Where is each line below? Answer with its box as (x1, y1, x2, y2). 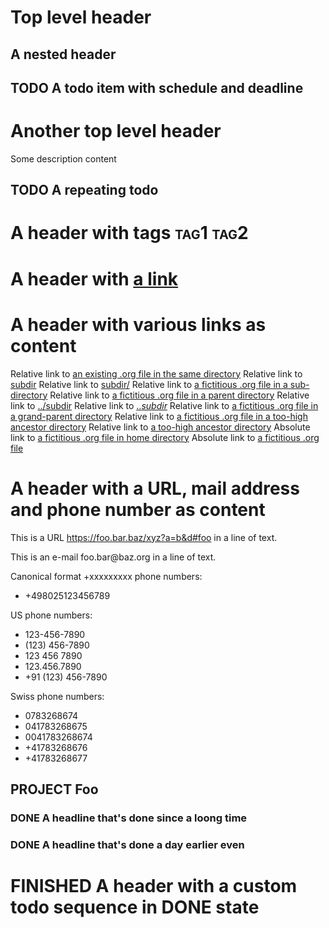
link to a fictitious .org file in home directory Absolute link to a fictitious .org (10, 431, 320, 443)
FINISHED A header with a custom (10, 874, 298, 897)
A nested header (10, 46, 117, 63)
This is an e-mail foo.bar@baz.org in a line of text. (10, 551, 217, 563)
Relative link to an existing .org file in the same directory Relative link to (10, 367, 303, 380)
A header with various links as (10, 313, 267, 336)
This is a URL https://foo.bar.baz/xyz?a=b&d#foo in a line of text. (10, 531, 278, 543)
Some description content (10, 152, 117, 165)
